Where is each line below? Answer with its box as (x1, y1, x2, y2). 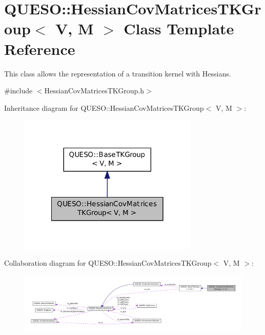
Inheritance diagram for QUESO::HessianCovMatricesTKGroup (4, 102, 204, 113)
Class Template (124, 18, 234, 39)
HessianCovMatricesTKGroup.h (44, 85, 145, 96)
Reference (4, 38, 75, 59)
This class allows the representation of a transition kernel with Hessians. (4, 68, 231, 78)
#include (4, 85, 33, 96)
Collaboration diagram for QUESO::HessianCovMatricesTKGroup (4, 258, 212, 268)
